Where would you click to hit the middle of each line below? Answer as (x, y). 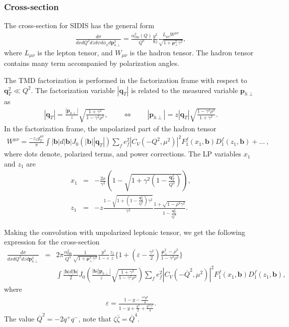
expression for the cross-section (52, 242)
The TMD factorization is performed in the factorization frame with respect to (126, 80)
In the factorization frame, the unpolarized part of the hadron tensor (110, 129)
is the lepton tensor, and (75, 52)
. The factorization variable (73, 90)
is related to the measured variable (185, 90)
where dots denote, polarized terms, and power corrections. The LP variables (123, 154)
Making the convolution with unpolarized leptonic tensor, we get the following (125, 232)
